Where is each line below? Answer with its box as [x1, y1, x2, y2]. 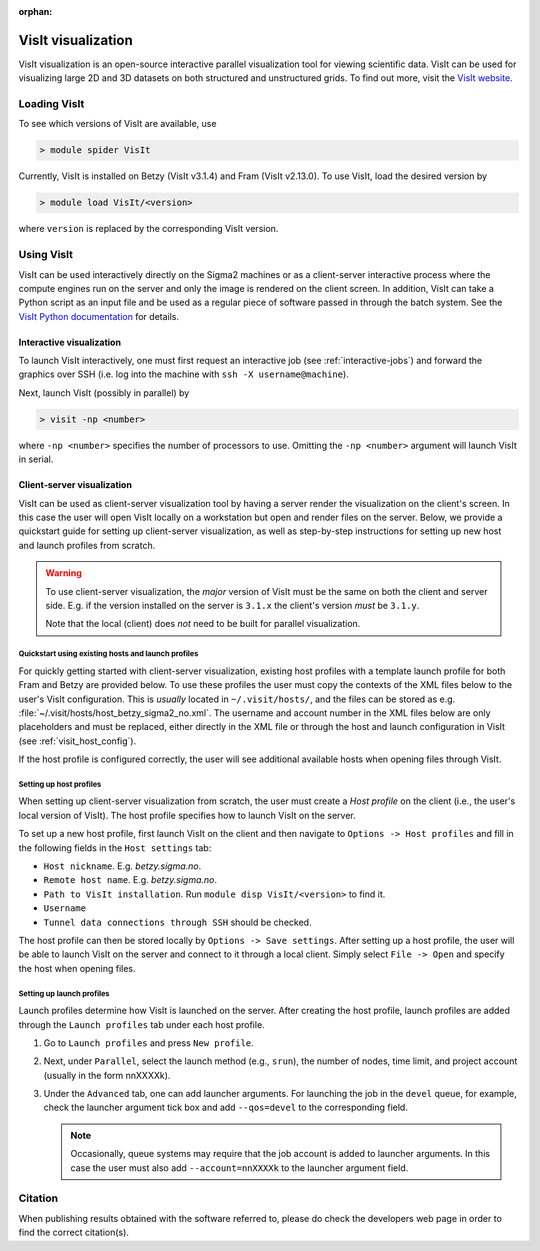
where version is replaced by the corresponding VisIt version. [18, 223, 279, 235]
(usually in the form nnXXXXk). [43, 1069, 171, 1081]
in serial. [18, 453, 54, 465]
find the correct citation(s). [18, 1226, 130, 1239]
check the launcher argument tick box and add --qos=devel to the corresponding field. [43, 1101, 409, 1114]
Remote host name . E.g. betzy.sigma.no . [43, 874, 218, 886]
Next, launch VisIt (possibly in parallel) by [18, 386, 190, 399]
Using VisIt [18, 248, 74, 262]
